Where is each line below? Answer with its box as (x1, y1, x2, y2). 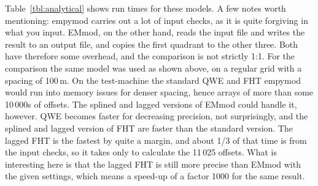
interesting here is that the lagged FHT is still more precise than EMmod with (5, 157, 301, 170)
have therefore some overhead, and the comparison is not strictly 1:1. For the (5, 50, 295, 62)
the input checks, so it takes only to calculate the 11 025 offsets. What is (5, 146, 277, 158)
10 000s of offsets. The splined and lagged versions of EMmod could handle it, (5, 97, 297, 110)
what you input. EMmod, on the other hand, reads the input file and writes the (5, 26, 305, 39)
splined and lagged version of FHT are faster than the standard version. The (5, 121, 293, 134)
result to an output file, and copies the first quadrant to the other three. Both (5, 37, 298, 50)
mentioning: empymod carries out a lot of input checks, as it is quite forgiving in (5, 13, 308, 26)
